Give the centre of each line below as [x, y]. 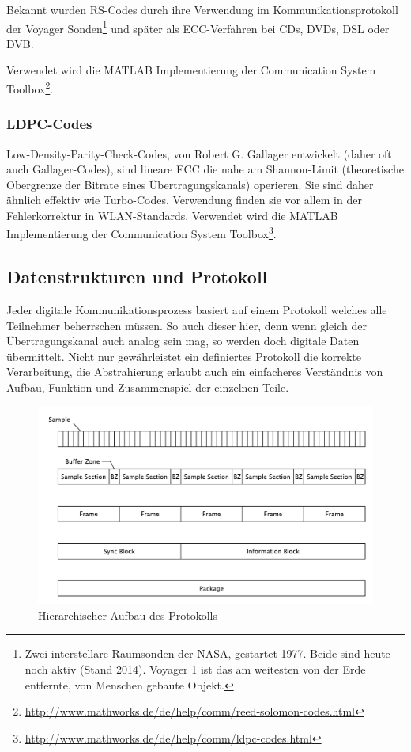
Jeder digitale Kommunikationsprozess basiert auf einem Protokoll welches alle [197, 309]
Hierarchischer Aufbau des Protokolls [128, 615]
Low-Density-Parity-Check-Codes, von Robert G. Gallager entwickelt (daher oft [199, 153]
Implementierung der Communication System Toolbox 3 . [141, 233]
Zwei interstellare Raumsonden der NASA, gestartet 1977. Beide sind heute [207, 653]
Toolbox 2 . [30, 87]
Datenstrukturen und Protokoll [137, 277]
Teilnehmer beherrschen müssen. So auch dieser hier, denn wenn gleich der [187, 325]
